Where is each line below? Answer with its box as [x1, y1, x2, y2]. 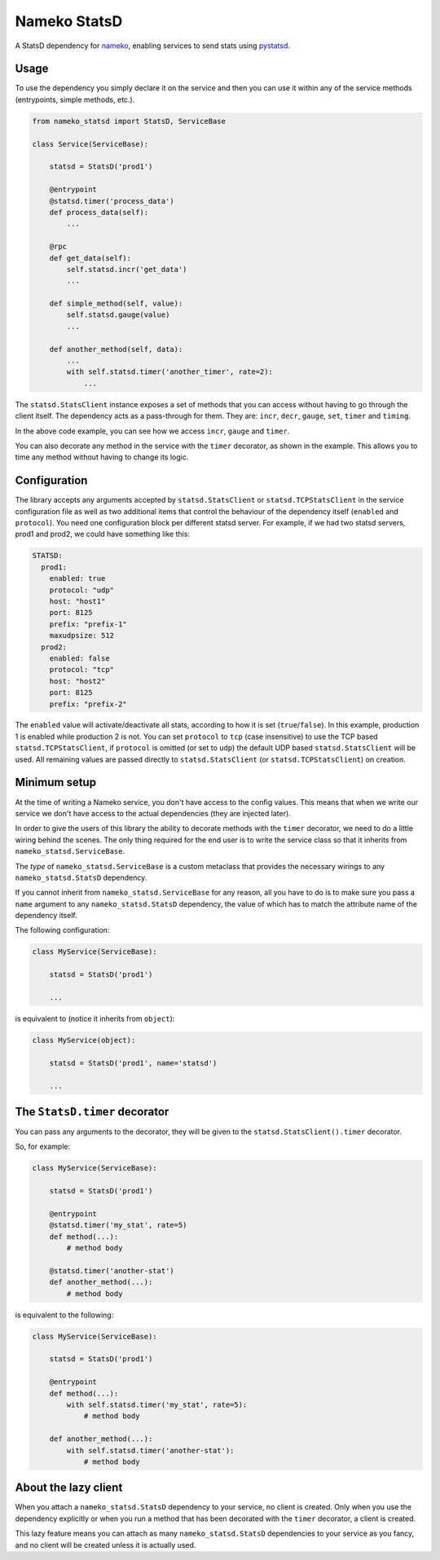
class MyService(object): [32, 1035, 136, 1044]
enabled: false [49, 653, 110, 663]
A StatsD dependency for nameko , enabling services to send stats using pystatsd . [15, 41, 291, 51]
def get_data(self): [49, 253, 132, 262]
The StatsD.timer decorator [15, 1105, 169, 1118]
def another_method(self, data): [49, 345, 183, 354]
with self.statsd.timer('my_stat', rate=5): [66, 1400, 248, 1409]
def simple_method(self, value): [49, 299, 183, 309]
